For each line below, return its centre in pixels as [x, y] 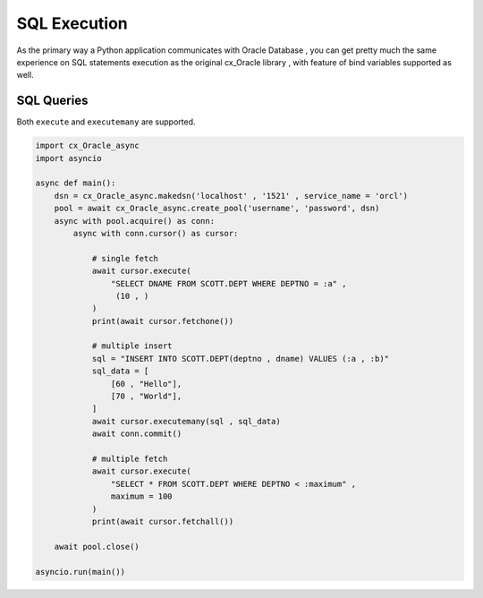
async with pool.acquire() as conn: [134, 221]
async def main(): [76, 183]
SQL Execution [72, 23]
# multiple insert [132, 346]
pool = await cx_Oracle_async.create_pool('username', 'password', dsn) [217, 209]
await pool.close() [97, 547]
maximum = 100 [142, 496]
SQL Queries [52, 101]
